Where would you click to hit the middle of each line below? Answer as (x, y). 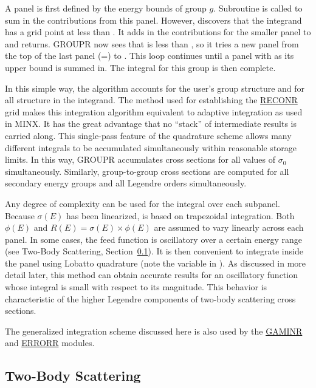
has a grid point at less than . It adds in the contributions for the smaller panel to (158, 32)
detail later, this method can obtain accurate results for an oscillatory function (151, 275)
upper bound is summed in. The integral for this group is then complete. (140, 67)
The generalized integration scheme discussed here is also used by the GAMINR (154, 331)
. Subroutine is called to (258, 8)
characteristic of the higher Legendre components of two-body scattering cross (150, 298)
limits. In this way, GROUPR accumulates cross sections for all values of (140, 159)
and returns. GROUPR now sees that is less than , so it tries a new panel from (152, 43)
